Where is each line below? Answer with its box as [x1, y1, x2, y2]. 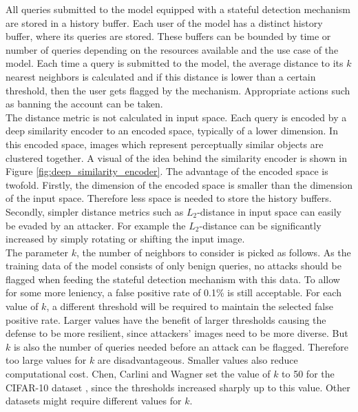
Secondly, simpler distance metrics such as [6, 204, 184, 218]
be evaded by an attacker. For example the [6, 218, 186, 232]
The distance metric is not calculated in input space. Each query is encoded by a [6, 110, 347, 124]
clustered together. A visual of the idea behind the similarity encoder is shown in [6, 150, 347, 165]
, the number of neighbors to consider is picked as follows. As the [76, 245, 351, 259]
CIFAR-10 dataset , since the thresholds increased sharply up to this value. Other [6, 380, 350, 394]
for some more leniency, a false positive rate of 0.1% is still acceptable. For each [6, 285, 341, 300]
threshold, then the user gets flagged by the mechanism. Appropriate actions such [6, 83, 350, 97]
